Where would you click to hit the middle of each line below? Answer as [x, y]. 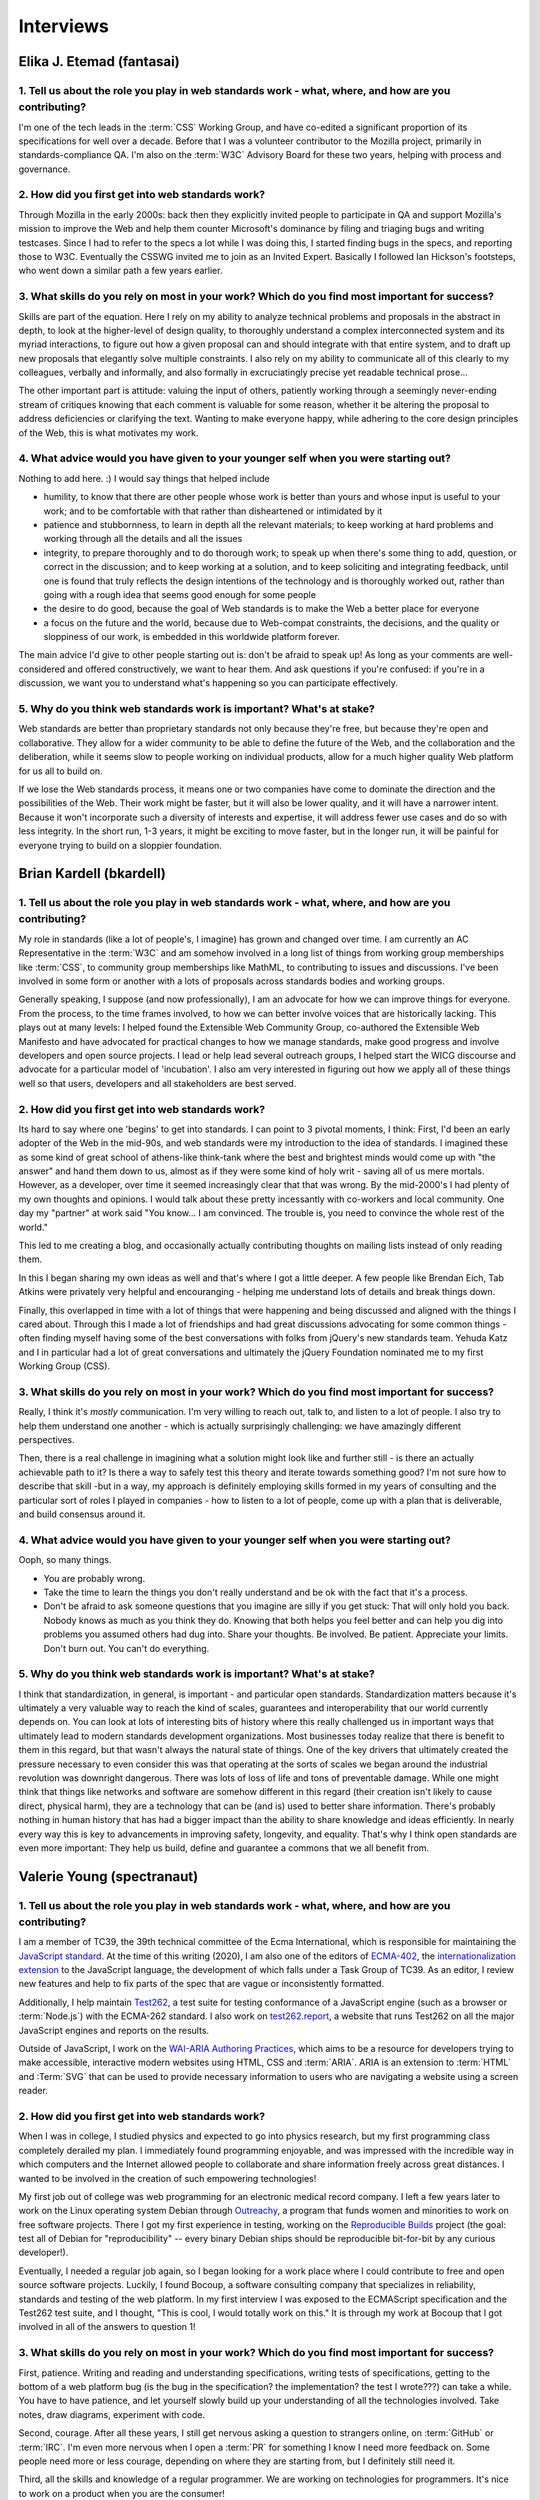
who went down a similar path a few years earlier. [120, 271]
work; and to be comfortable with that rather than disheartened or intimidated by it [213, 511]
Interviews [63, 26]
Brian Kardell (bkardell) [92, 873]
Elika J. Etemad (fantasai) [99, 61]
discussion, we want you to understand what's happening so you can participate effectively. [208, 683]
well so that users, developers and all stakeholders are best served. [157, 1083]
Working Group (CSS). [64, 1366]
